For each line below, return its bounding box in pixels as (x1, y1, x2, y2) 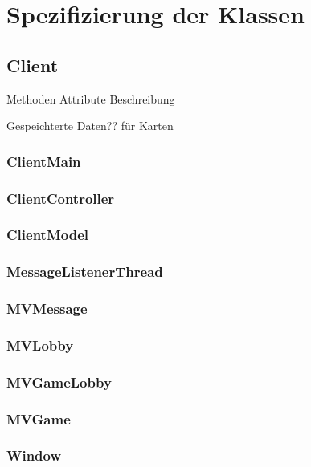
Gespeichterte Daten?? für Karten (6, 117, 174, 134)
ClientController (6, 188, 115, 208)
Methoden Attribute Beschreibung (6, 90, 175, 107)
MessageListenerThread (6, 262, 163, 282)
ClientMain (6, 151, 81, 171)
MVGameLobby (6, 372, 112, 392)
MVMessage (6, 298, 88, 319)
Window (6, 445, 62, 465)
